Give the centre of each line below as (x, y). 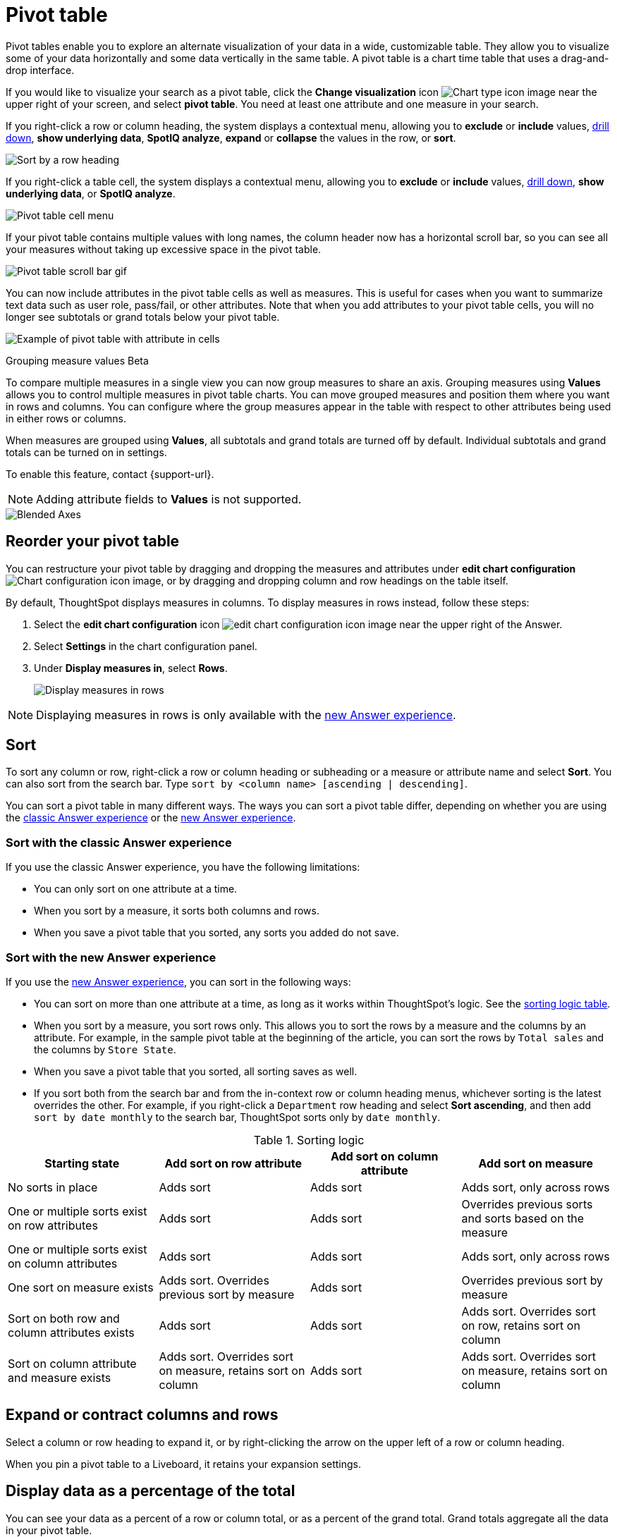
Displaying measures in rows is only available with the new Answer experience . (246, 715)
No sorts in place (53, 1187)
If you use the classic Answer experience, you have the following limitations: (183, 867)
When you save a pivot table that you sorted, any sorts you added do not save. (216, 933)
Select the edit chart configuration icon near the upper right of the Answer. (298, 624)
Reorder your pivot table (93, 541)
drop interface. (40, 70)
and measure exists (60, 1377)
